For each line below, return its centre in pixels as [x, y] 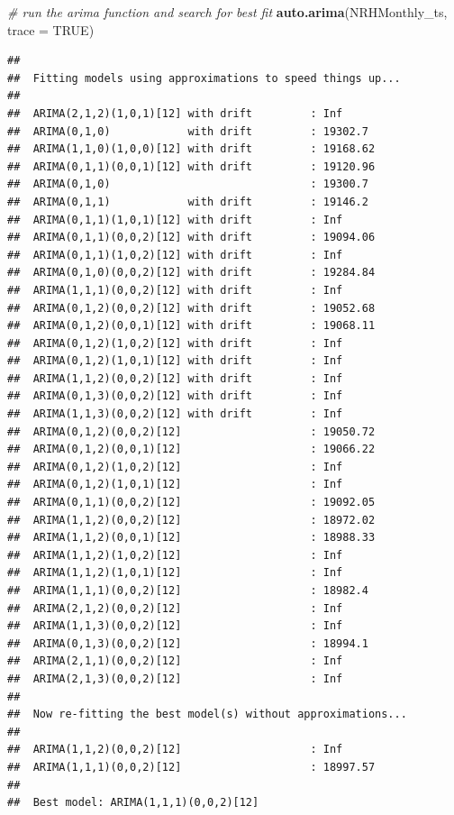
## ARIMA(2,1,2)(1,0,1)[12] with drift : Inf [175, 113]
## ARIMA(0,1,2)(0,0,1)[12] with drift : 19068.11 [191, 326]
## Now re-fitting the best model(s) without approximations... [207, 714]
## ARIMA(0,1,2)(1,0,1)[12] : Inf [175, 485]
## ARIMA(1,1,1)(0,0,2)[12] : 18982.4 [188, 591]
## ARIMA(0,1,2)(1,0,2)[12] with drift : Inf [175, 343]
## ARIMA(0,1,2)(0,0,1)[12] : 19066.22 [191, 449]
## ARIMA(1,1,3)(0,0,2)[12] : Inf [175, 626]
